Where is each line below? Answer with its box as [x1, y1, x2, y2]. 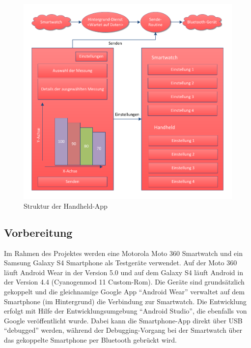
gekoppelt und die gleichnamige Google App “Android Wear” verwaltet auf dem [4, 286, 245, 297]
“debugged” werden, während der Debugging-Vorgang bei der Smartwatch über [4, 325, 243, 335]
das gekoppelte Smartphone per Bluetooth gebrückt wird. [4, 335, 177, 345]
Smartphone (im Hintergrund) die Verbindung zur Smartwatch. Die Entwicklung [4, 296, 247, 306]
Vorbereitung [4, 224, 73, 240]
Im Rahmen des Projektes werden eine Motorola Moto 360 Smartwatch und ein [4, 248, 243, 258]
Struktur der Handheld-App [24, 200, 108, 211]
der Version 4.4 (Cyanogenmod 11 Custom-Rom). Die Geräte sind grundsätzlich [4, 277, 245, 287]
